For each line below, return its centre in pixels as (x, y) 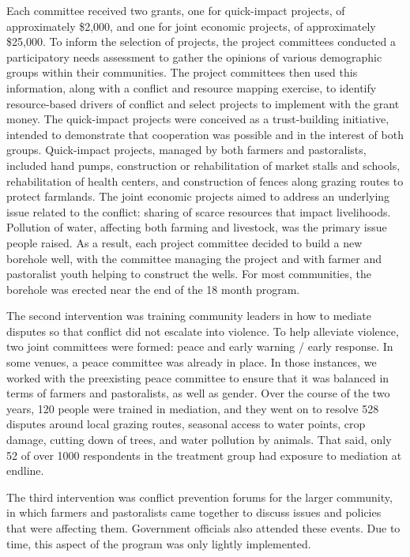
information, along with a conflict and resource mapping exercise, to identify (192, 87)
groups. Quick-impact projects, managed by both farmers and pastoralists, (186, 150)
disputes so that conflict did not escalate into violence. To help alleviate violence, (203, 331)
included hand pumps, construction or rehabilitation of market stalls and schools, (203, 165)
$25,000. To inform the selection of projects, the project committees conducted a (201, 41)
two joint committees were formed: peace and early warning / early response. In (200, 346)
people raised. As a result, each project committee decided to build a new (184, 242)
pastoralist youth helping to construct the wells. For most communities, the (189, 274)
